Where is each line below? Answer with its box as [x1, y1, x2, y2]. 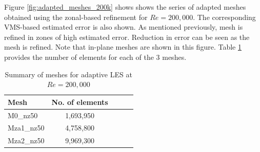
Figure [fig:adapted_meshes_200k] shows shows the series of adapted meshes [4, 2, 246, 12]
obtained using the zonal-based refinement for [4, 11, 148, 22]
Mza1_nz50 [8, 122, 45, 133]
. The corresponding [193, 11, 256, 22]
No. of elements [51, 96, 108, 107]
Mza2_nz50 [8, 135, 45, 146]
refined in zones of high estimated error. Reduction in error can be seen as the [4, 31, 250, 42]
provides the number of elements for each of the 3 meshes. [4, 51, 187, 62]
